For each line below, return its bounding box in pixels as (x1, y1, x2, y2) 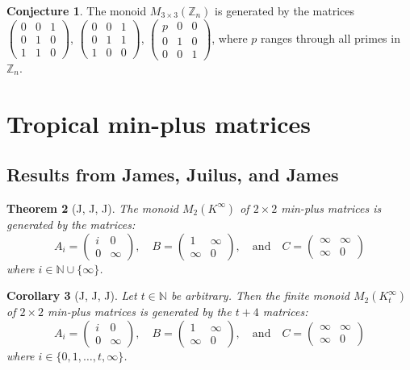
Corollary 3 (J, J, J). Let (6, 287, 137, 304)
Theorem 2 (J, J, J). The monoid (6, 199, 178, 216)
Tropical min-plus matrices (6, 106, 312, 139)
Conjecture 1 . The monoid (6, 2, 147, 19)
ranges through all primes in (261, 29, 400, 46)
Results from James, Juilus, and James (6, 162, 339, 187)
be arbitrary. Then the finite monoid (170, 287, 349, 304)
